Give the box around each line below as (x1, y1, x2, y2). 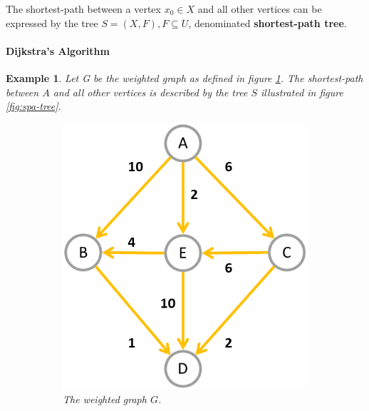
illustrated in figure (260, 84, 343, 99)
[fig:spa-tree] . (6, 98, 61, 113)
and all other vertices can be (197, 1, 322, 16)
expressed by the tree (6, 15, 98, 30)
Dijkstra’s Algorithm (6, 43, 110, 58)
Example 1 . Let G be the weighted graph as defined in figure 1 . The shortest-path (6, 70, 363, 85)
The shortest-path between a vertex (6, 1, 161, 16)
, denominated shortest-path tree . (188, 15, 347, 30)
